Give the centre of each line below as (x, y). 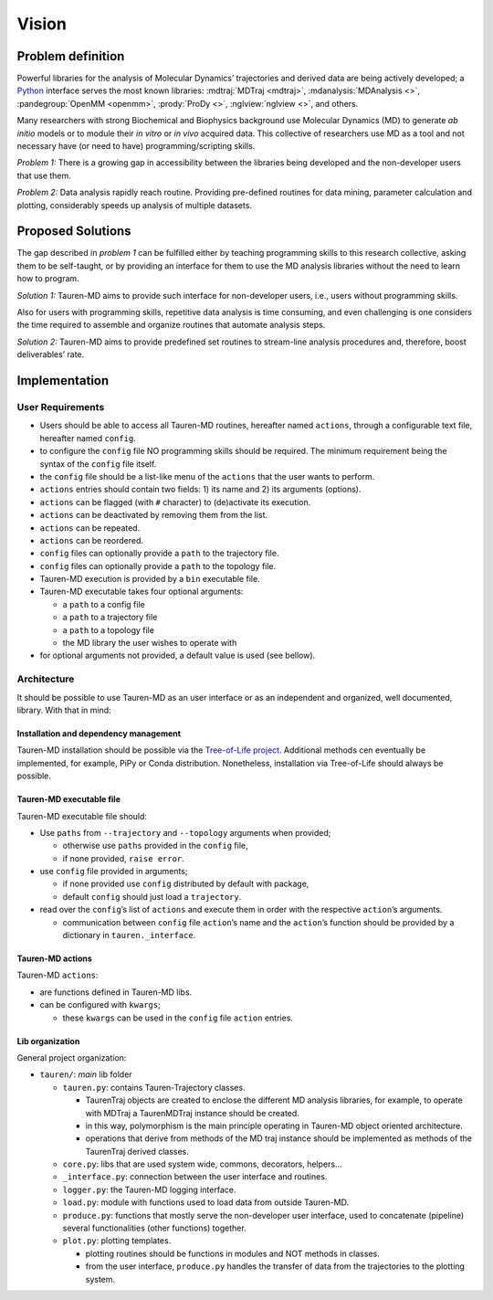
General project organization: (72, 1057)
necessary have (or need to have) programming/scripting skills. (136, 146)
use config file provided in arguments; (114, 872)
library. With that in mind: (64, 710)
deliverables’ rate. (51, 354)
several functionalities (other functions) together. (154, 1228)
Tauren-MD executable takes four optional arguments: (142, 592)
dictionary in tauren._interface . (129, 935)
